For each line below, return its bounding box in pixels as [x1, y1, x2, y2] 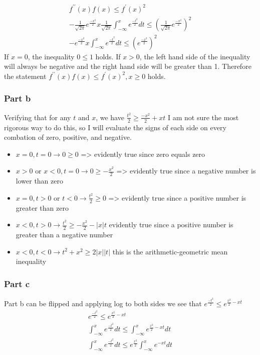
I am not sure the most [167, 112, 239, 122]
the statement [4, 70, 47, 81]
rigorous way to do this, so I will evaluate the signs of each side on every [4, 122, 226, 132]
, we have [96, 112, 124, 122]
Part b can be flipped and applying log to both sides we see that [4, 298, 202, 309]
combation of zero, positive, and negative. [4, 132, 132, 142]
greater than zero [16, 202, 69, 213]
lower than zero [16, 175, 63, 186]
